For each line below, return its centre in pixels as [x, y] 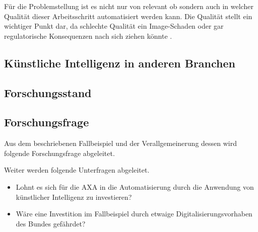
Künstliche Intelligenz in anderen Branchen [120, 63]
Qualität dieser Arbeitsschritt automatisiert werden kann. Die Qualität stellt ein [128, 16]
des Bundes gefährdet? [51, 223]
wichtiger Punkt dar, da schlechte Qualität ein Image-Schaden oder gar [114, 26]
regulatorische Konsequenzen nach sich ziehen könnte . [88, 35]
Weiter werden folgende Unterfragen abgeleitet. [77, 170]
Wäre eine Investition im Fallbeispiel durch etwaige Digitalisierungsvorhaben [134, 214]
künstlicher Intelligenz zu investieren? [74, 197]
